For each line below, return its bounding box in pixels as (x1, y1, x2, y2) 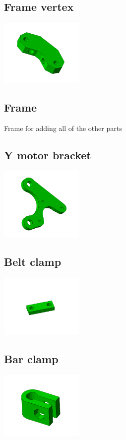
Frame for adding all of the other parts (4, 123, 122, 133)
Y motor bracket (4, 147, 91, 163)
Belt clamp (4, 254, 62, 269)
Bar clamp (4, 351, 59, 366)
